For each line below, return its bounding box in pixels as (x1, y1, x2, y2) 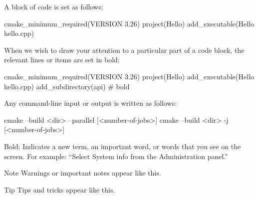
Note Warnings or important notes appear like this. (4, 168, 161, 178)
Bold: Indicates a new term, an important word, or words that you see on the (4, 141, 241, 151)
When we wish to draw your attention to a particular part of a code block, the (4, 44, 245, 55)
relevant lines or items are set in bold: (4, 54, 120, 65)
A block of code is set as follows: (4, 1, 103, 11)
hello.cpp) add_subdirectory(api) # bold (4, 81, 130, 91)
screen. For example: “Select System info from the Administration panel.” (4, 151, 228, 161)
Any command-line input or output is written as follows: (4, 98, 177, 108)
